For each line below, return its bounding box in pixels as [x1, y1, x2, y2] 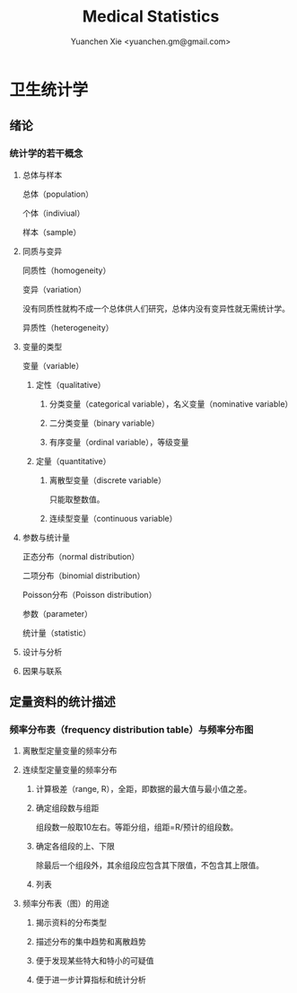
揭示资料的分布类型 [35, 918, 108, 928]
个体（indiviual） [22, 207, 85, 218]
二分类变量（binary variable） [48, 417, 160, 428]
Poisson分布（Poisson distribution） [22, 589, 157, 600]
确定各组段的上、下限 [35, 841, 115, 852]
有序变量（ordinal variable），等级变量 [48, 436, 189, 447]
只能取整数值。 [48, 494, 105, 505]
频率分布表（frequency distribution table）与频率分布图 [9, 723, 254, 735]
